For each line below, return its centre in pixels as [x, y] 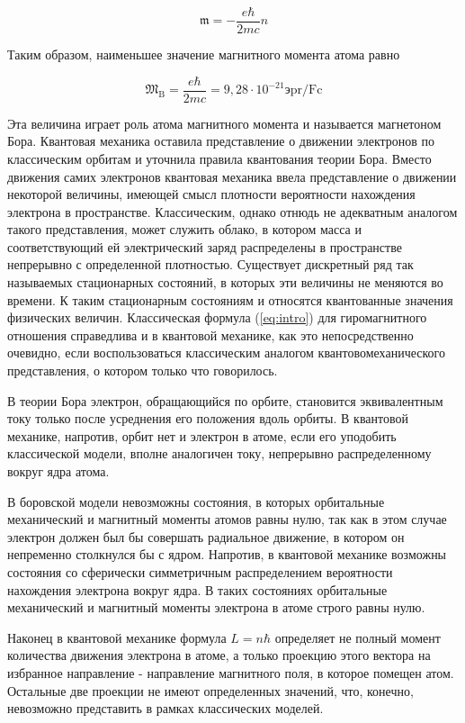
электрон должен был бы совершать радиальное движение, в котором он [206, 536]
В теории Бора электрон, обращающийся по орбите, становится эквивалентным [225, 400]
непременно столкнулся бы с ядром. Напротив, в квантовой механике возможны [227, 554]
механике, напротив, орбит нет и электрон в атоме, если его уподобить [202, 435]
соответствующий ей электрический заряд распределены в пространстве [205, 246]
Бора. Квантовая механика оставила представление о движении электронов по [221, 141]
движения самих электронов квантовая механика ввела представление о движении [232, 176]
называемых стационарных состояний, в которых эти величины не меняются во [225, 282]
